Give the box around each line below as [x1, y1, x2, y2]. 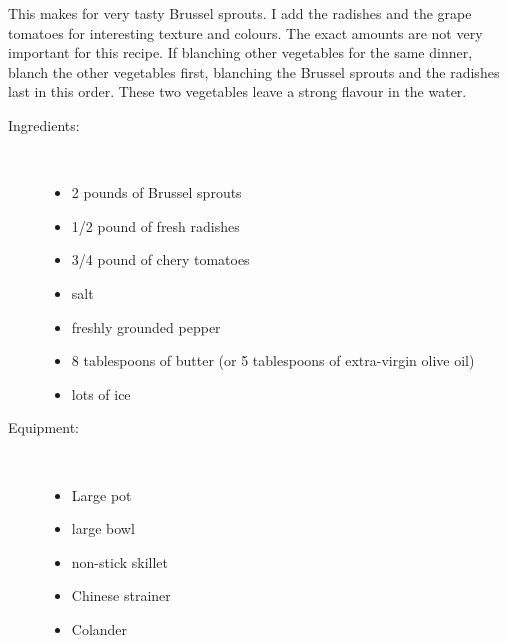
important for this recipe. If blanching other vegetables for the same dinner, [8, 42, 473, 63]
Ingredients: [8, 114, 80, 135]
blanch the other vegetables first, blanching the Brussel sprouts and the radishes [8, 61, 500, 82]
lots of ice [71, 383, 131, 404]
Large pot [71, 484, 132, 505]
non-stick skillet [71, 551, 169, 572]
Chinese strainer [71, 585, 171, 606]
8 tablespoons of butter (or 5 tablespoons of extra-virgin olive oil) [71, 350, 475, 371]
